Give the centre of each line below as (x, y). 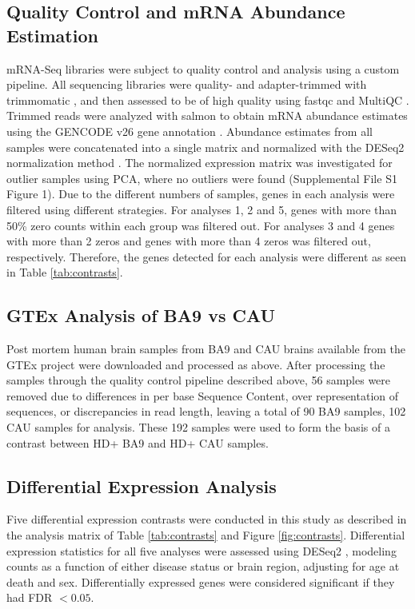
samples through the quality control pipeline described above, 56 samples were (199, 380)
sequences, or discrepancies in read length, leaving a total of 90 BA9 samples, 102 (206, 411)
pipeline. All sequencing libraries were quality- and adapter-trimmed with (187, 84)
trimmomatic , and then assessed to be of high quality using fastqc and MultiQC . (208, 100)
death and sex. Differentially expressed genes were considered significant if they (201, 581)
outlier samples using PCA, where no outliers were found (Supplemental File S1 (202, 178)
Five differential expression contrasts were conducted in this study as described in (207, 519)
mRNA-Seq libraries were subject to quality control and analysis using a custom (203, 68)
